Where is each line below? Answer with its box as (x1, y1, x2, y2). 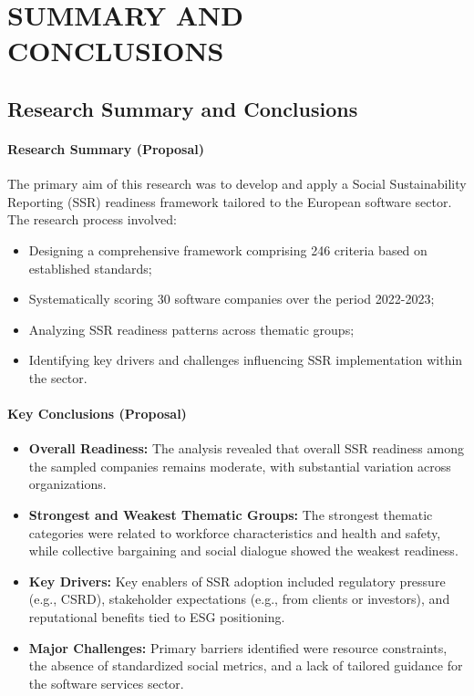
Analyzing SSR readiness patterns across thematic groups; (28, 319, 355, 338)
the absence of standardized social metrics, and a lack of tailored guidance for (28, 656, 463, 675)
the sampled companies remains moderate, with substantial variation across (28, 456, 451, 475)
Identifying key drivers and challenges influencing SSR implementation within (28, 350, 463, 369)
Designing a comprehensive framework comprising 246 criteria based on (28, 240, 428, 259)
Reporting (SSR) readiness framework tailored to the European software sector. (7, 192, 452, 211)
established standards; (28, 258, 152, 277)
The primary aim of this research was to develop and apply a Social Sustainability (7, 174, 467, 193)
